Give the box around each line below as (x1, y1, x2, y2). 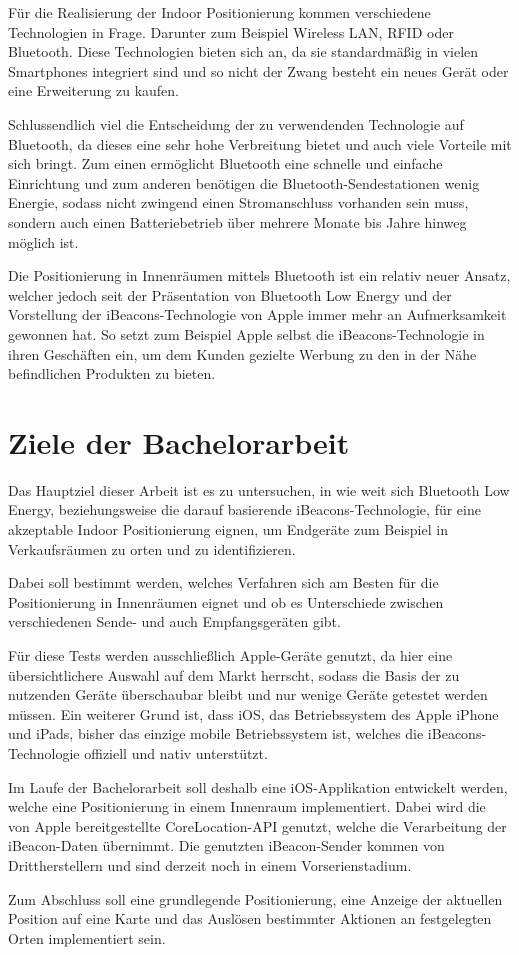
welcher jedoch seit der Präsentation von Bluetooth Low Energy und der (8, 284, 452, 305)
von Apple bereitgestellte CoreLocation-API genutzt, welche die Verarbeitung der (8, 815, 507, 836)
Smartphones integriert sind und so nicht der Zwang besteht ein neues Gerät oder (8, 60, 509, 81)
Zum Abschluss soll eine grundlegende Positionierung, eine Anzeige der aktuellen (8, 888, 503, 909)
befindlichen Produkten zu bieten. (8, 363, 216, 384)
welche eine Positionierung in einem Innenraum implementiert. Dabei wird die (8, 796, 486, 817)
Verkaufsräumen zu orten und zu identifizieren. (8, 538, 296, 559)
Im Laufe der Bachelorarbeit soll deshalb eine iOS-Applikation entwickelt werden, (8, 776, 508, 797)
